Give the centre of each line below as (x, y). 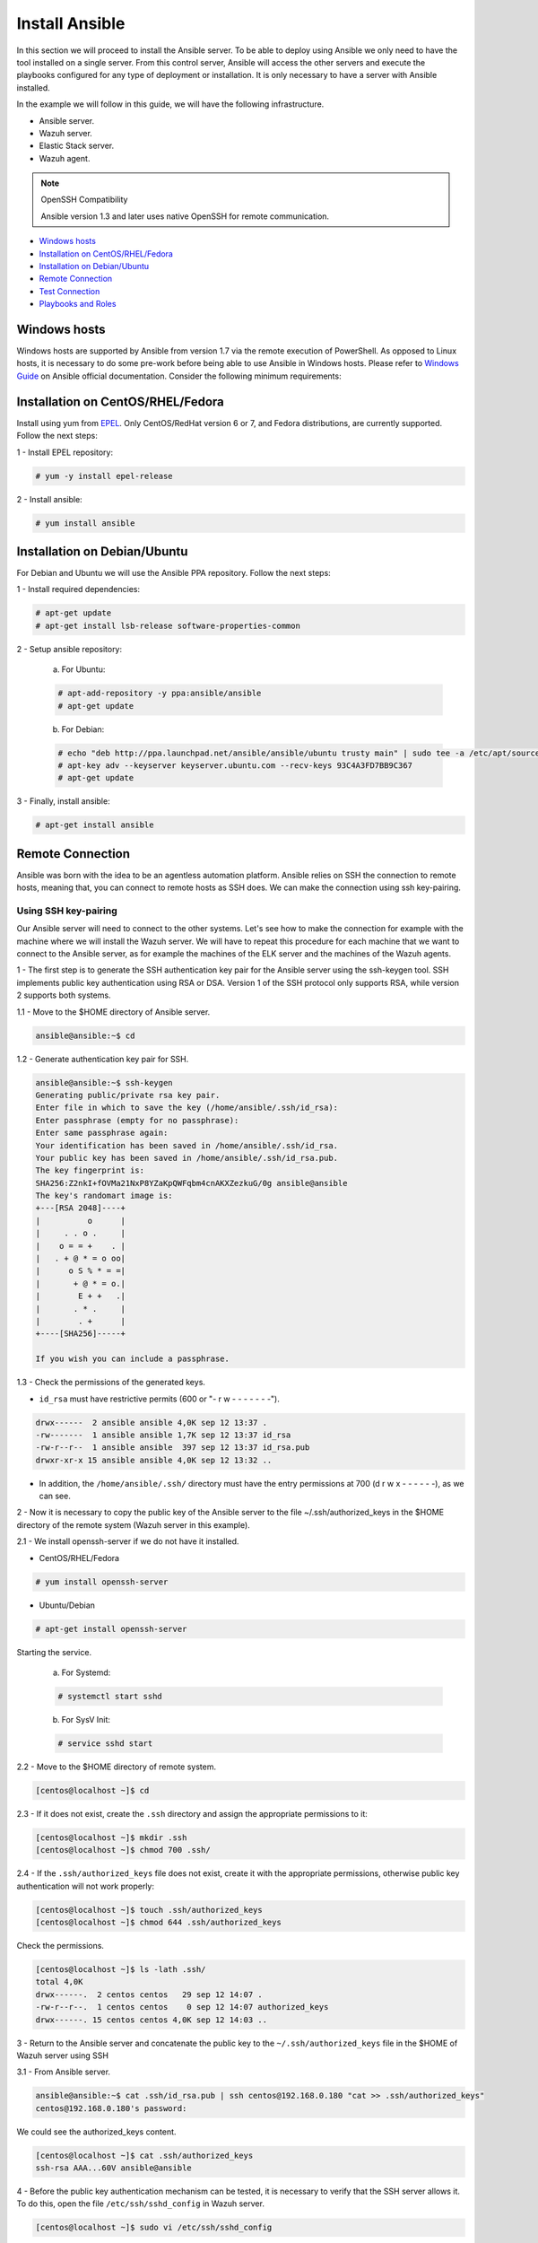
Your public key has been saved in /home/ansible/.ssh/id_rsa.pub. (187, 1158)
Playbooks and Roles (78, 304)
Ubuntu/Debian (67, 1605)
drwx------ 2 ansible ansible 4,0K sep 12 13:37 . (152, 1423)
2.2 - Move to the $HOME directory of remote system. (117, 1767)
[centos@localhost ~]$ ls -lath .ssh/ (121, 1969)
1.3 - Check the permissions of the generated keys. (111, 1383)
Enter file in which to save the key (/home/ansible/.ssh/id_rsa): (187, 1108)
